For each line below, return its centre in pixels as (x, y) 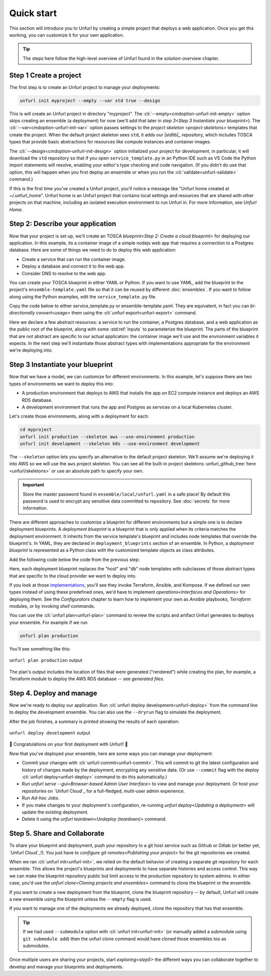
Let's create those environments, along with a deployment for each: (79, 416)
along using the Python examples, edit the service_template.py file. (83, 296)
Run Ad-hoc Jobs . (41, 798)
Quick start (33, 13)
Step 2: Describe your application (63, 224)
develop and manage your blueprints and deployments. (66, 966)
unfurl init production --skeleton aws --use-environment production (107, 437)
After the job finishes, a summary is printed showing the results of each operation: (94, 721)
